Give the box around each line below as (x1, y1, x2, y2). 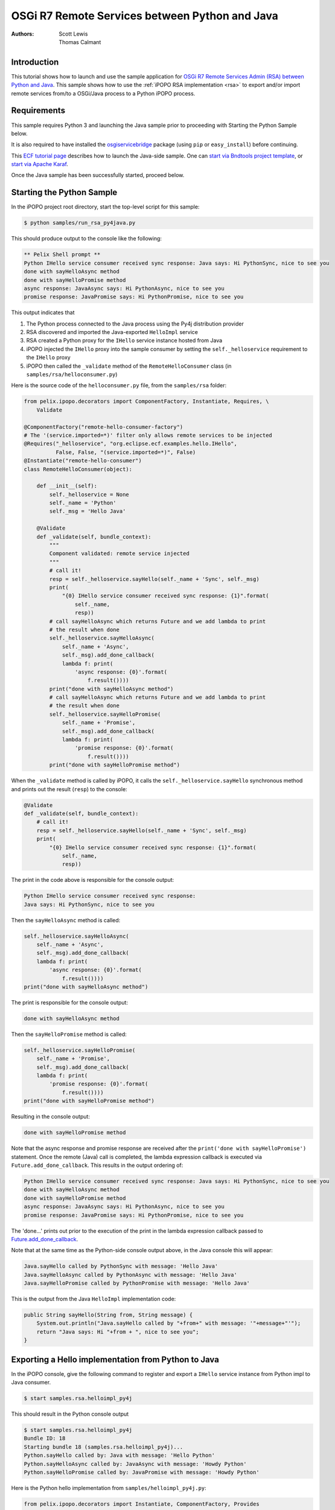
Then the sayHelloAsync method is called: (11, 916, 121, 924)
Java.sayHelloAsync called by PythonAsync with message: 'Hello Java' (24, 1271, 238, 1278)
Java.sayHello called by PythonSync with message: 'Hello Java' (24, 1263, 219, 1270)
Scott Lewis (59, 30, 88, 37)
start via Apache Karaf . (11, 161, 69, 168)
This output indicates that (11, 309, 75, 316)
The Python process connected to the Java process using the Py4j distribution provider (26, 320, 244, 327)
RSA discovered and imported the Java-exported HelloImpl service (26, 329, 199, 336)
